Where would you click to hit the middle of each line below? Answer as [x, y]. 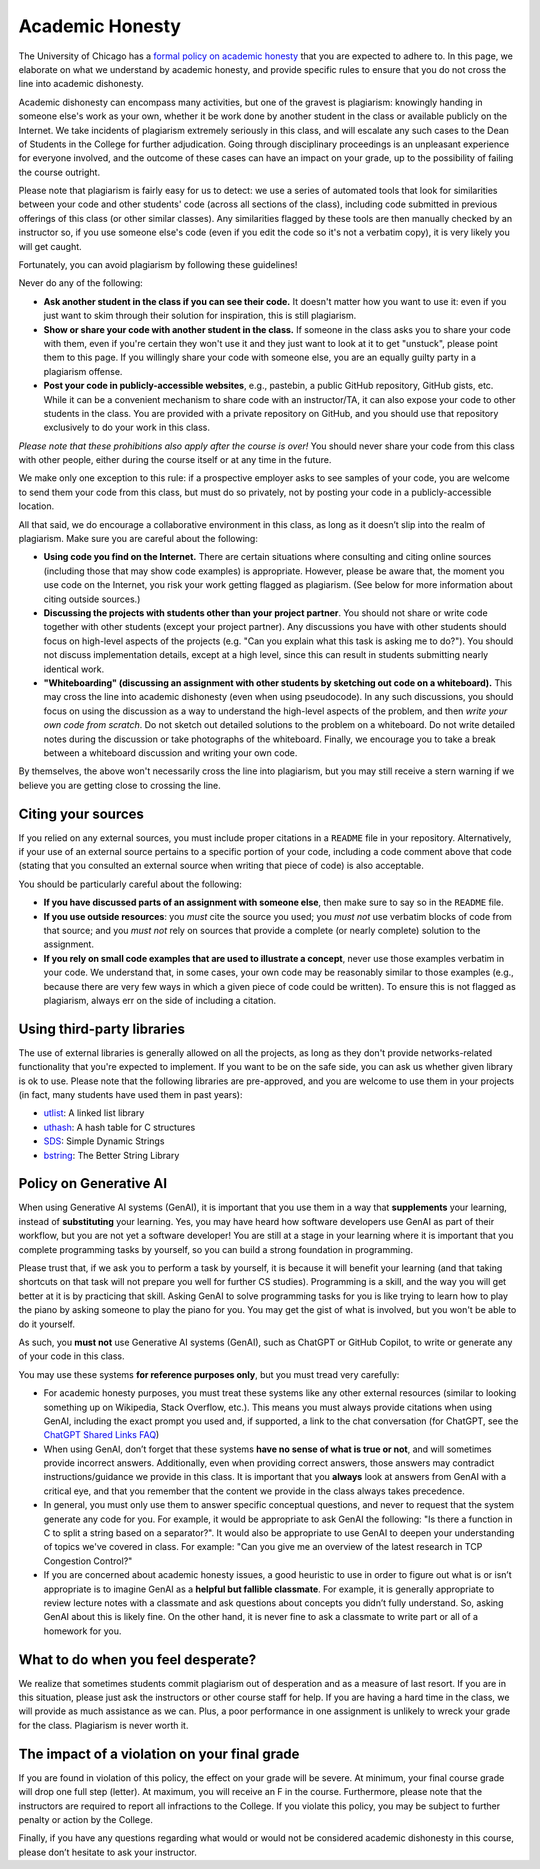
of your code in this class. [71, 1356]
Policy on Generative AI [93, 1183]
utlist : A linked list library [94, 1113]
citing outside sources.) [92, 599]
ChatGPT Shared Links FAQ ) [101, 1435]
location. [36, 506]
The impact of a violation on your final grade [159, 1753]
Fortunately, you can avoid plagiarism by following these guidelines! [158, 265]
